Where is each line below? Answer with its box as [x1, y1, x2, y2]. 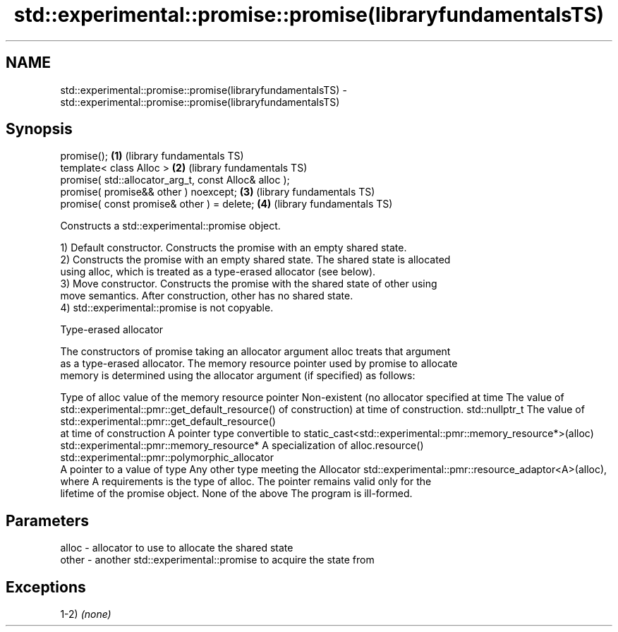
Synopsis [6, 120, 73, 138]
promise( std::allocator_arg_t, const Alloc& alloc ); [60, 174, 290, 186]
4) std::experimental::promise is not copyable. [60, 302, 274, 314]
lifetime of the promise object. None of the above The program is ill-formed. [60, 487, 413, 500]
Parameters [6, 511, 89, 530]
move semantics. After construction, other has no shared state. [60, 290, 353, 302]
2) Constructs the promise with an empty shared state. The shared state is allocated [60, 254, 451, 266]
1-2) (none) [60, 608, 111, 621]
